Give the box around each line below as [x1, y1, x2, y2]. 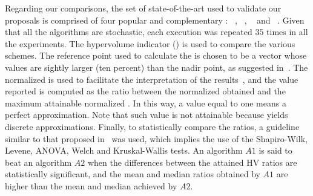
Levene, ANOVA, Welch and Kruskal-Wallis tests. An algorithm [5, 144, 243, 157]
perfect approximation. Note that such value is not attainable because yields [5, 108, 288, 121]
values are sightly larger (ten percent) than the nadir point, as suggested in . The [5, 60, 308, 73]
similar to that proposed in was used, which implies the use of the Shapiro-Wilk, [5, 132, 308, 145]
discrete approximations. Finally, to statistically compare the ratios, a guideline [5, 120, 300, 132]
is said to [259, 144, 292, 157]
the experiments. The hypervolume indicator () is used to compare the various [5, 37, 295, 50]
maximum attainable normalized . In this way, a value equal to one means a [5, 96, 286, 109]
